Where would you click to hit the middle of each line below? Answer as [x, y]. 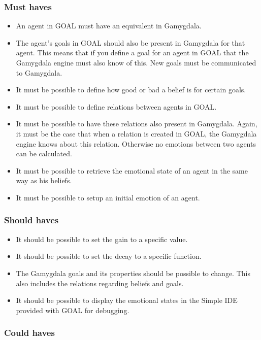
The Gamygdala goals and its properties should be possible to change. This [133, 273]
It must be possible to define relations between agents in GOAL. [116, 106]
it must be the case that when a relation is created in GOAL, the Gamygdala [136, 133]
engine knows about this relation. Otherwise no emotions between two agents [136, 143]
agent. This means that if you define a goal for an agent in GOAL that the [132, 53]
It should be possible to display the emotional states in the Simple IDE [127, 300]
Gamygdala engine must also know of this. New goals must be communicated [136, 62]
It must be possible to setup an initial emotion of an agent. [108, 197]
